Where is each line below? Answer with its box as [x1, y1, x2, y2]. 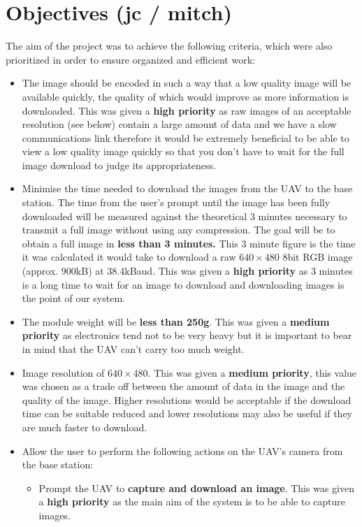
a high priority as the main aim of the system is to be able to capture [38, 494, 346, 509]
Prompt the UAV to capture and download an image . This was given [38, 480, 354, 495]
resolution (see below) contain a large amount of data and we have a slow [22, 117, 337, 131]
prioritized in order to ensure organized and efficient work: [6, 52, 255, 66]
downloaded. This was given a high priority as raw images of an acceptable [22, 103, 352, 117]
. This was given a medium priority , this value [147, 365, 357, 380]
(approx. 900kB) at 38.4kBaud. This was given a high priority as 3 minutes [22, 263, 353, 278]
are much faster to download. [22, 419, 147, 434]
